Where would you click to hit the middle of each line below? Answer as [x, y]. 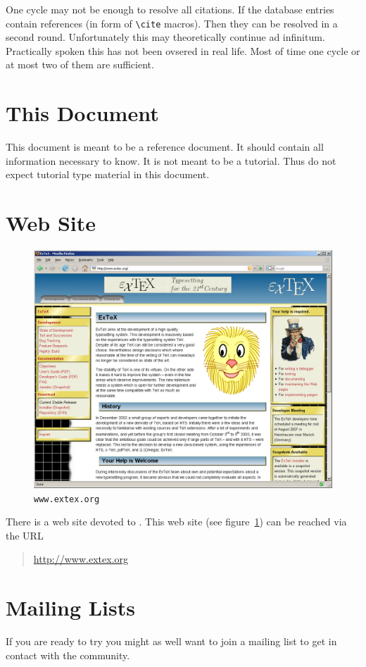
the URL [25, 535]
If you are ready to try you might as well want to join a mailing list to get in [171, 641]
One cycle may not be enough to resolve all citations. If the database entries [170, 9]
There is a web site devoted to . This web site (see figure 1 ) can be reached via [176, 522]
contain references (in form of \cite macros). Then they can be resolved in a [172, 23]
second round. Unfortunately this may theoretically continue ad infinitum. [165, 37]
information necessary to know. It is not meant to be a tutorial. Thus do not [171, 160]
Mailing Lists [70, 607]
